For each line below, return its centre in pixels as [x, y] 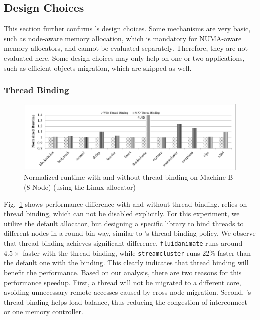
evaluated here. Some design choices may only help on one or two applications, [124, 57]
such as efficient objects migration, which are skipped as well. [98, 67]
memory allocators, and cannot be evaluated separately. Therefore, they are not [126, 48]
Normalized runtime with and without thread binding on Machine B [129, 177]
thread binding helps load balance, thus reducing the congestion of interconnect [126, 302]
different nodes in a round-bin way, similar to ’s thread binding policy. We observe [130, 233]
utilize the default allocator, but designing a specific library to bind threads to [124, 223]
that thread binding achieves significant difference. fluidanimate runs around [123, 243]
